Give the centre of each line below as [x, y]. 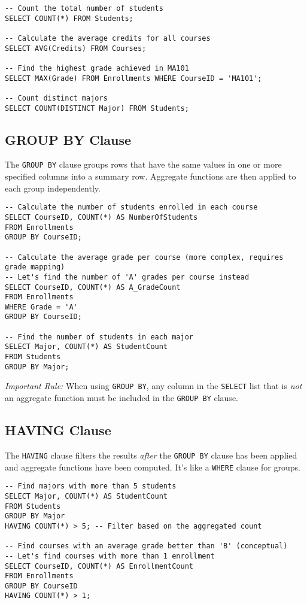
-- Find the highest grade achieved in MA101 [97, 68]
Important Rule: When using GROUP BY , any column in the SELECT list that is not [153, 386]
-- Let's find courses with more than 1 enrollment [110, 556]
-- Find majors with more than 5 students [91, 486]
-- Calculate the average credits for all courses [108, 38]
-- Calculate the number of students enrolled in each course [131, 207]
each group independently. [53, 188]
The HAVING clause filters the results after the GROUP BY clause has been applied [151, 455]
